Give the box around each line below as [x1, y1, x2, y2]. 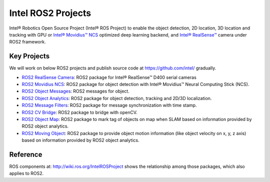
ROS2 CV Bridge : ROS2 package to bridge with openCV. [21, 109, 137, 115]
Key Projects [9, 52, 50, 60]
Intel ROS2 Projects [9, 7, 91, 18]
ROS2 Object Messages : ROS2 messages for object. [21, 88, 129, 94]
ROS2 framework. [9, 39, 46, 45]
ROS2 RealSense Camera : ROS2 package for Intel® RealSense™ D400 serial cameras [21, 74, 197, 80]
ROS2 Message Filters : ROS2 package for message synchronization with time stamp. [21, 102, 197, 108]
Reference [9, 150, 42, 158]
